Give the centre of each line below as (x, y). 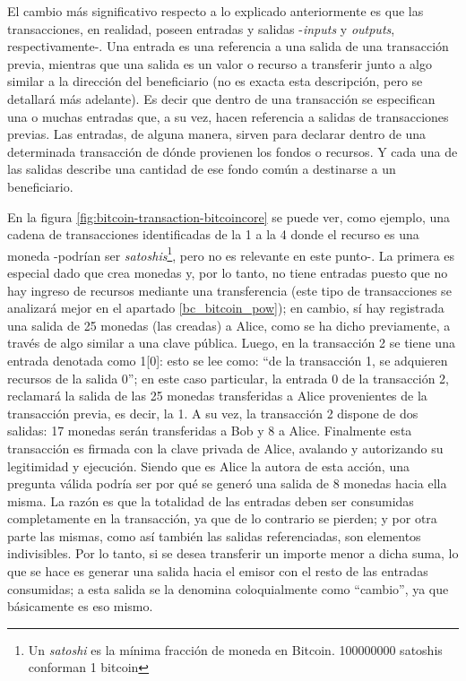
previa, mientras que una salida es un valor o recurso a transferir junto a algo (220, 63)
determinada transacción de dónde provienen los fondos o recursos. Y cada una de (233, 151)
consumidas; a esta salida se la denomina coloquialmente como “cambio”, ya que (228, 588)
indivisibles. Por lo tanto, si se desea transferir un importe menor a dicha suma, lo (233, 553)
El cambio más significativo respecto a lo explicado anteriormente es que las (216, 11)
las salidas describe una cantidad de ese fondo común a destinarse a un (202, 169)
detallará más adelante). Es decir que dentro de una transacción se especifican (221, 98)
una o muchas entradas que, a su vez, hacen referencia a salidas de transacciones (228, 116)
